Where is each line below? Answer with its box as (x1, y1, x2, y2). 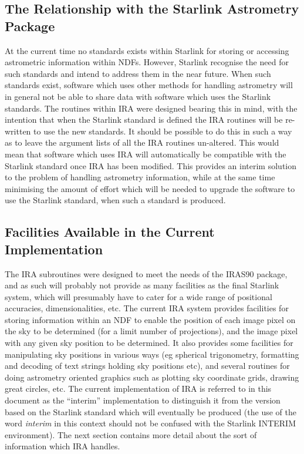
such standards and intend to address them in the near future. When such (5, 67, 271, 79)
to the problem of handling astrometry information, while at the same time (5, 171, 275, 183)
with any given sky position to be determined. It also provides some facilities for (5, 337, 293, 349)
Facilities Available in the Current (5, 223, 215, 241)
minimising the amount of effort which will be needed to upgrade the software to (5, 182, 295, 194)
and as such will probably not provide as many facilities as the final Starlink (5, 279, 279, 291)
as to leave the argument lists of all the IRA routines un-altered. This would (5, 136, 279, 149)
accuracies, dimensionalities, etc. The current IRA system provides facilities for (5, 302, 289, 314)
